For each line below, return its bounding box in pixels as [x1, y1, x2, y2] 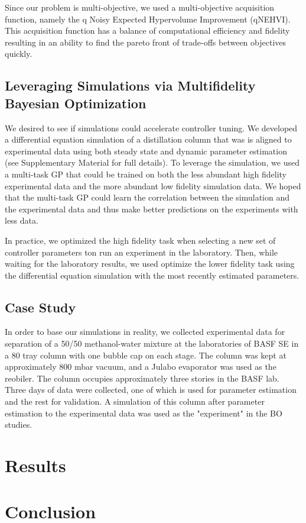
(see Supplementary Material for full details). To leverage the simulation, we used [5, 156, 300, 169]
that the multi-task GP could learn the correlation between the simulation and [5, 191, 290, 204]
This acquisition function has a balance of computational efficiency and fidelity [5, 24, 290, 37]
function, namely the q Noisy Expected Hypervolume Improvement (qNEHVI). [5, 12, 291, 25]
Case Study [5, 298, 76, 316]
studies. [5, 418, 32, 431]
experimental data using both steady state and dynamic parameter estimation [5, 144, 287, 157]
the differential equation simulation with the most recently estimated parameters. [5, 269, 300, 281]
